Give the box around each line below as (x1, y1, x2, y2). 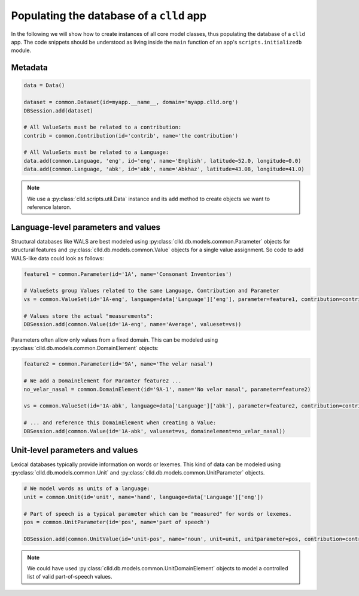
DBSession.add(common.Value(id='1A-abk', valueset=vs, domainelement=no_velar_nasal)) (23, 428, 286, 434)
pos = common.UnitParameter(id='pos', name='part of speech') (23, 518, 210, 525)
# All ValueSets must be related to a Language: (23, 149, 169, 156)
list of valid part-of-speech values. (27, 573, 112, 580)
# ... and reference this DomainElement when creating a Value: (23, 419, 217, 426)
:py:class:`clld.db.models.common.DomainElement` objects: (11, 345, 159, 352)
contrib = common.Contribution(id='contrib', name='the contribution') (23, 132, 239, 139)
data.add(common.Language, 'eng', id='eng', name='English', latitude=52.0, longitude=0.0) (23, 157, 302, 164)
